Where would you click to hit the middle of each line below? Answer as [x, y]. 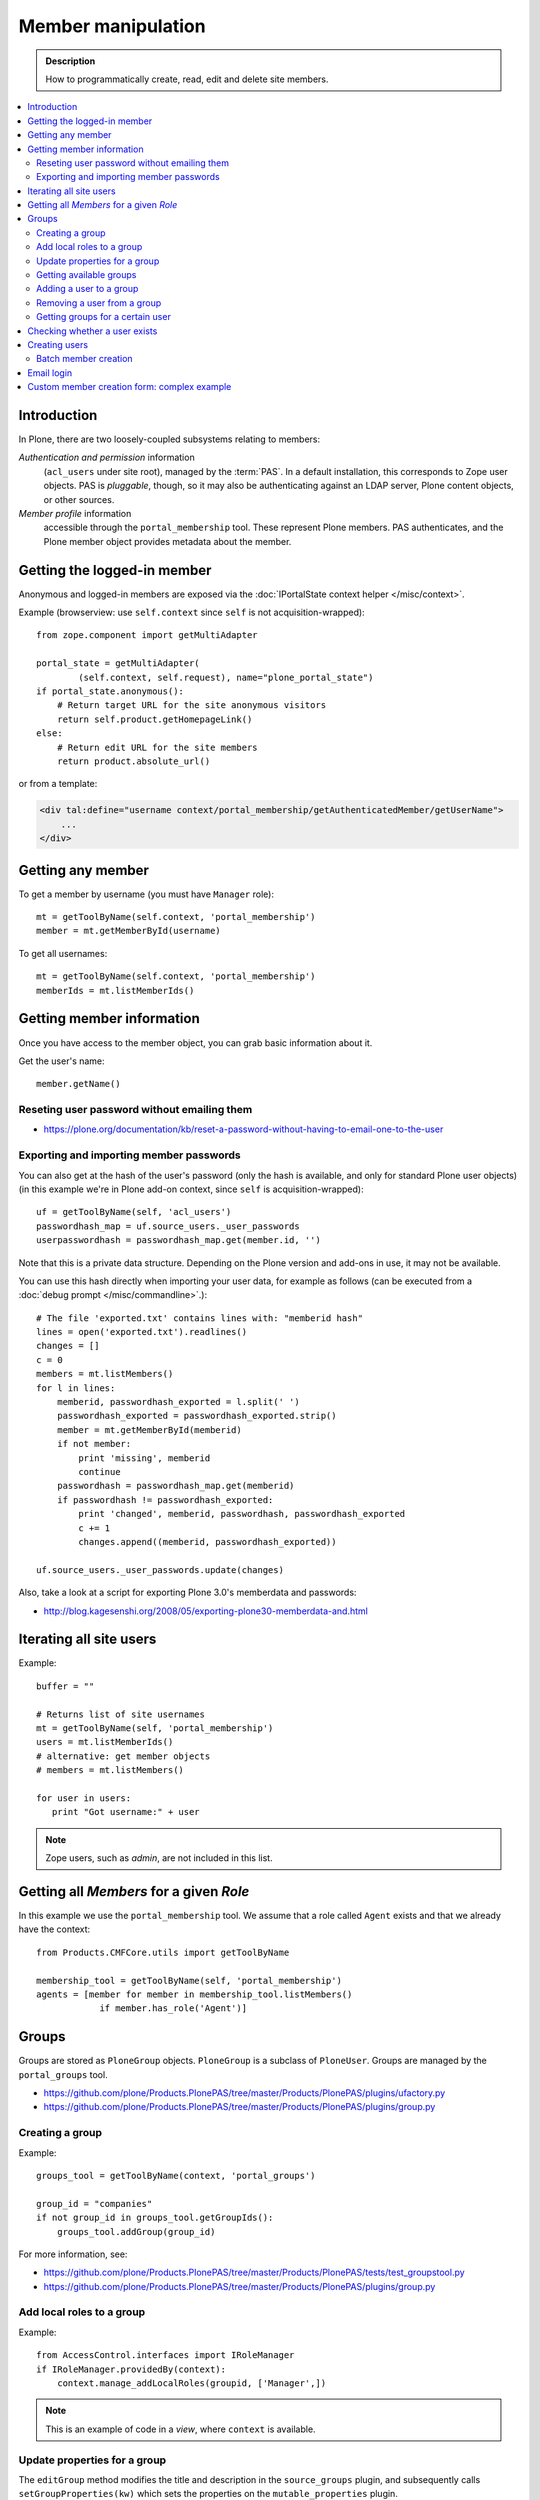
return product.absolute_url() [133, 761]
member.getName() [78, 1084]
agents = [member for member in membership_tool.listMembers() [194, 1994]
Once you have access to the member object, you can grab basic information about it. [195, 1042]
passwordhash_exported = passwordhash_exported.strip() [196, 1416]
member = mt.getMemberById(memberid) [149, 1429]
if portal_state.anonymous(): [110, 691]
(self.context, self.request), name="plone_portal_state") [226, 677]
